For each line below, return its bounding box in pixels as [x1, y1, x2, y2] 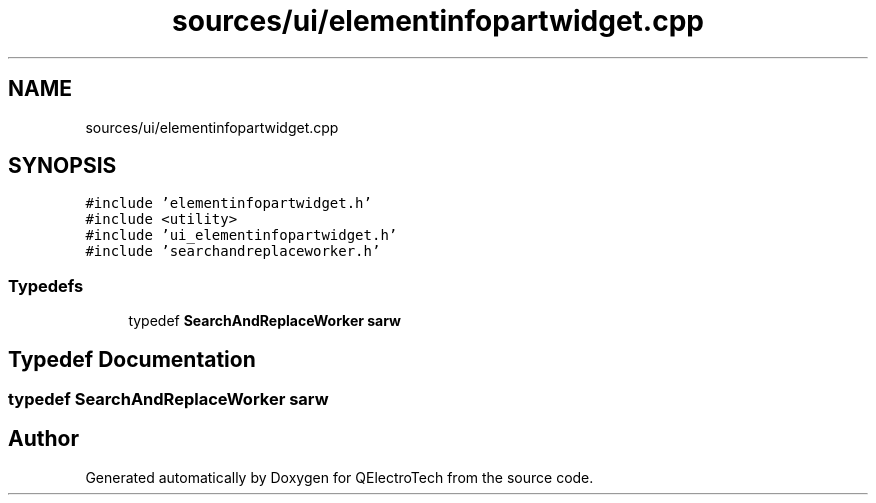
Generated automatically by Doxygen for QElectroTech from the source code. [85, 468, 594, 486]
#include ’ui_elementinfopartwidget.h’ [85, 227, 398, 244]
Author [8, 426, 79, 452]
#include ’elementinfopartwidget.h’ [85, 195, 372, 212]
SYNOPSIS [8, 153, 117, 179]
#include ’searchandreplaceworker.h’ [85, 243, 381, 260]
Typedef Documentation [8, 346, 256, 372]
